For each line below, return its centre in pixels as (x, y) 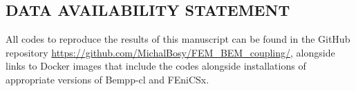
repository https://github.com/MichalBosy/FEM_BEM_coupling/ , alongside (170, 52)
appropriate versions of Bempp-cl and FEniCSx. (107, 79)
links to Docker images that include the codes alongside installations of (156, 66)
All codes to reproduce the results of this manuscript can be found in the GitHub (178, 39)
